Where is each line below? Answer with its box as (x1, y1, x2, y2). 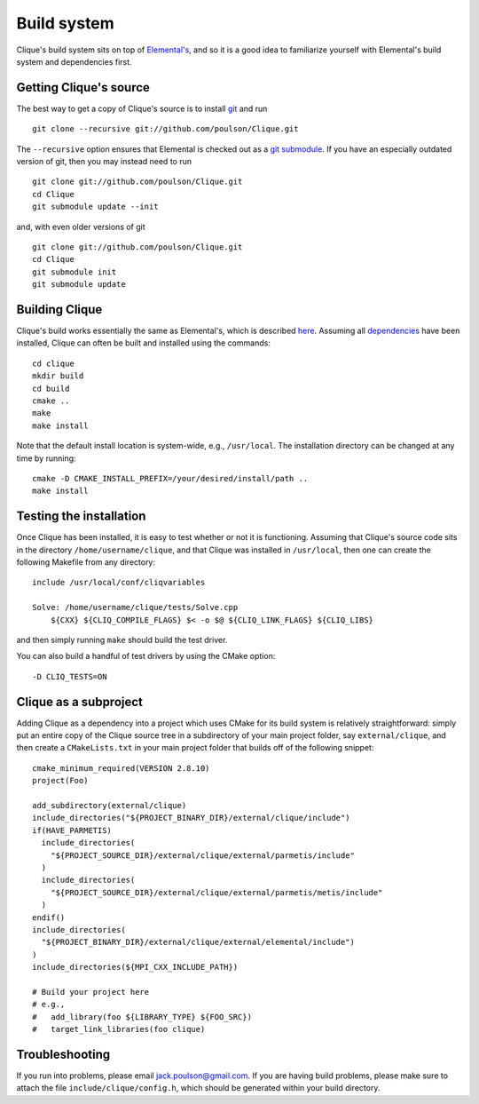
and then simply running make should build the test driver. (16, 634, 228, 645)
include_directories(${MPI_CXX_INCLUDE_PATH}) (32, 962, 239, 973)
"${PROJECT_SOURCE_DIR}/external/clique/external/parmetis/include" (50, 850, 355, 861)
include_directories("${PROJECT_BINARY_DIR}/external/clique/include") (32, 813, 350, 823)
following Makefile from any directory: (16, 557, 155, 568)
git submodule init (32, 266, 117, 277)
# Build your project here (32, 987, 150, 997)
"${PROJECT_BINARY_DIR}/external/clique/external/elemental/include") (41, 937, 355, 948)
